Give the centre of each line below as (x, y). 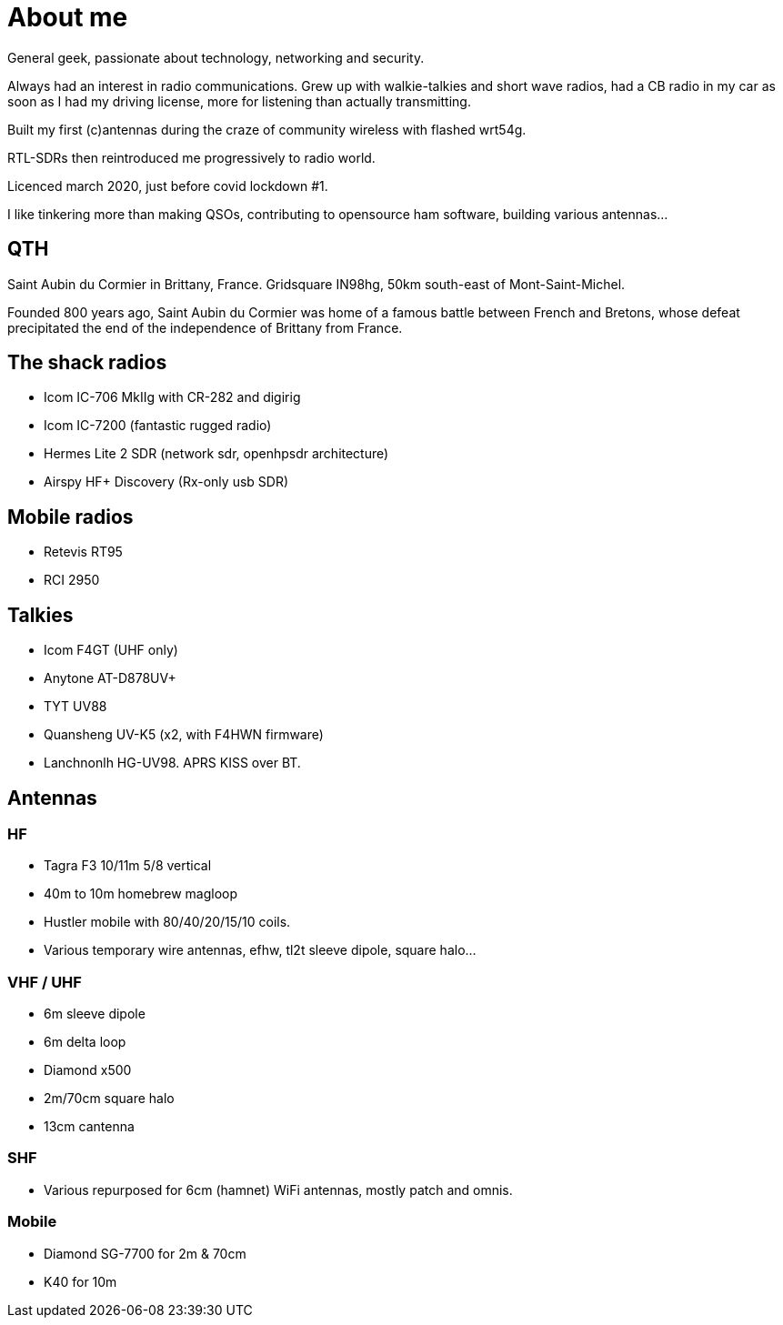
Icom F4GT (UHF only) (111, 650)
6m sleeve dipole (95, 1014)
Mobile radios (70, 517)
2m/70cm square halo (109, 1099)
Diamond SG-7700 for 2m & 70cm (145, 1253)
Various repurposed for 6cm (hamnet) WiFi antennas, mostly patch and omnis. (278, 1189)
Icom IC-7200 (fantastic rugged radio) (158, 426)
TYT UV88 (75, 707)
